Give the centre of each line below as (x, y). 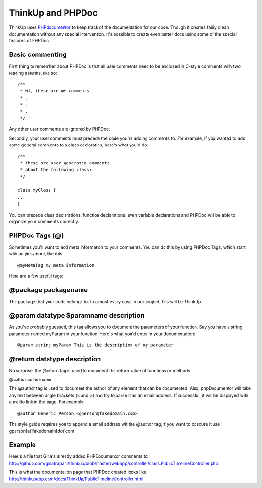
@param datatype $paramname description (77, 316)
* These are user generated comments (65, 163)
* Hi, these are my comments (55, 91)
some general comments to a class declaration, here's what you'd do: (79, 145)
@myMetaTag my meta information (56, 265)
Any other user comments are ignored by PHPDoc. (59, 129)
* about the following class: (56, 170)
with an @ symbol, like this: (36, 254)
